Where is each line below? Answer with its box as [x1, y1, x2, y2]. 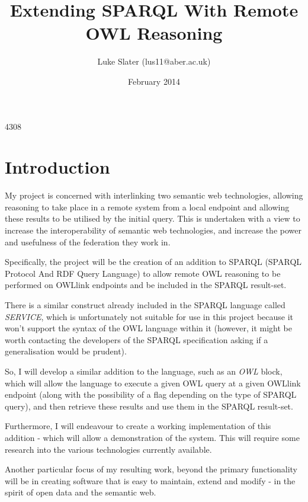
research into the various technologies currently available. [5, 443, 212, 455]
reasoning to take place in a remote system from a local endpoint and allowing [5, 200, 290, 213]
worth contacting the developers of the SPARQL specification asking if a [5, 333, 268, 346]
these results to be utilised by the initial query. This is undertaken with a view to [5, 212, 300, 225]
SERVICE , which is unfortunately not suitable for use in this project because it [5, 310, 294, 322]
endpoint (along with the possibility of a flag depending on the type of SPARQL [5, 388, 297, 401]
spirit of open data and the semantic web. [5, 486, 156, 498]
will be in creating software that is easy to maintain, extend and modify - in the [5, 474, 296, 487]
